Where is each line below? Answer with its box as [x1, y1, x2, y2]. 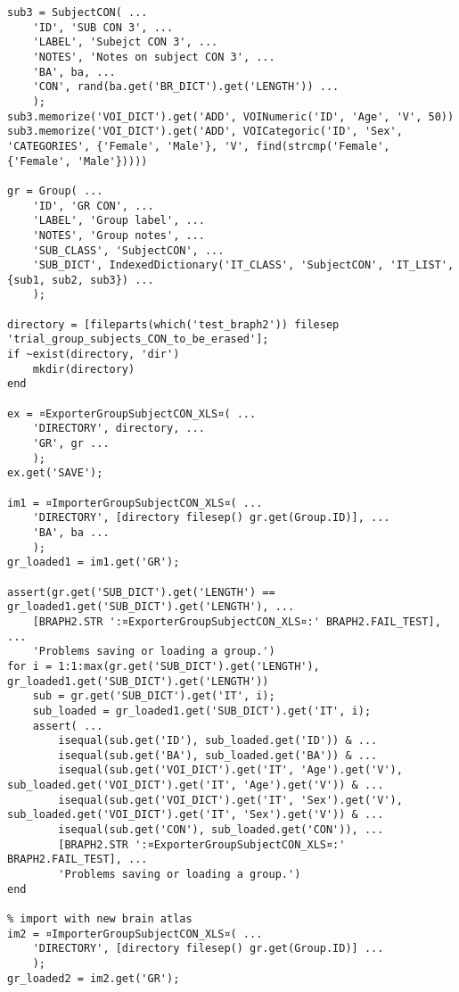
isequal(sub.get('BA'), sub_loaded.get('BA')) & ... [58, 748, 378, 762]
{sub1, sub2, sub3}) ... [7, 273, 154, 286]
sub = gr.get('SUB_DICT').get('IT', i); [32, 690, 275, 703]
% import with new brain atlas [7, 913, 193, 926]
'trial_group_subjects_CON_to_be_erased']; [7, 333, 269, 346]
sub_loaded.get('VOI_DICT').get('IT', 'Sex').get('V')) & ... [7, 808, 384, 822]
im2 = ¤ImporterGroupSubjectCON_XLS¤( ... [7, 927, 263, 940]
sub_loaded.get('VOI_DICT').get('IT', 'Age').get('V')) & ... [7, 779, 384, 792]
